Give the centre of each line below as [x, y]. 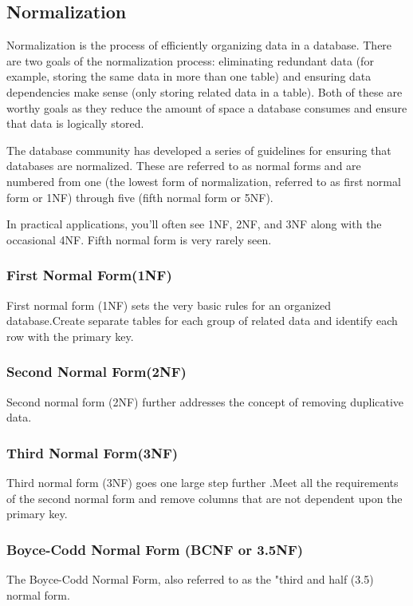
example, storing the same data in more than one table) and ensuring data [189, 76]
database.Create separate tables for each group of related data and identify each [202, 321]
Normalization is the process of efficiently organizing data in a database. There [199, 45]
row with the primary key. [70, 336]
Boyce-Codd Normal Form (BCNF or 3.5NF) [155, 549]
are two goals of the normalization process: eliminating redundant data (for [190, 60]
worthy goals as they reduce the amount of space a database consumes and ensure [207, 107]
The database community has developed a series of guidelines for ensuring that [199, 150]
